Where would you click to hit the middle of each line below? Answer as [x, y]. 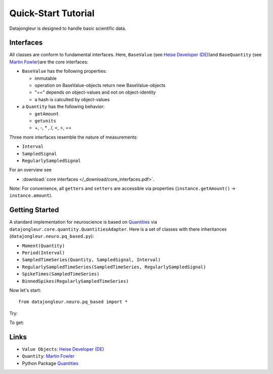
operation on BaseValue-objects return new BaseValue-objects [100, 86]
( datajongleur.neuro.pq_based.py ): [52, 236]
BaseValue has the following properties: [64, 71]
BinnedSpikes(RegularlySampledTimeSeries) [75, 281]
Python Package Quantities [50, 363]
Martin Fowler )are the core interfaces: [49, 62]
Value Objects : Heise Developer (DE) [63, 349]
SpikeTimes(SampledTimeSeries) [61, 274]
